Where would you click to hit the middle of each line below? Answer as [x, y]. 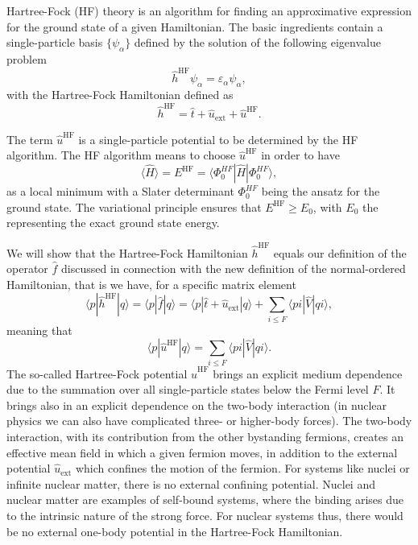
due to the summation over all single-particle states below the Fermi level [188, 389]
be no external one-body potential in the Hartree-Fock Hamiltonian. [175, 531]
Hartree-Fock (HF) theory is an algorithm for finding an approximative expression [209, 10]
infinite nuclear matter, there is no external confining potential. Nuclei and [191, 483]
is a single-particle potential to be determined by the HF [218, 139]
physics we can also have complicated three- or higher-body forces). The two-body [209, 421]
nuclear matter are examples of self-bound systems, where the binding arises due [205, 500]
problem [27, 58]
